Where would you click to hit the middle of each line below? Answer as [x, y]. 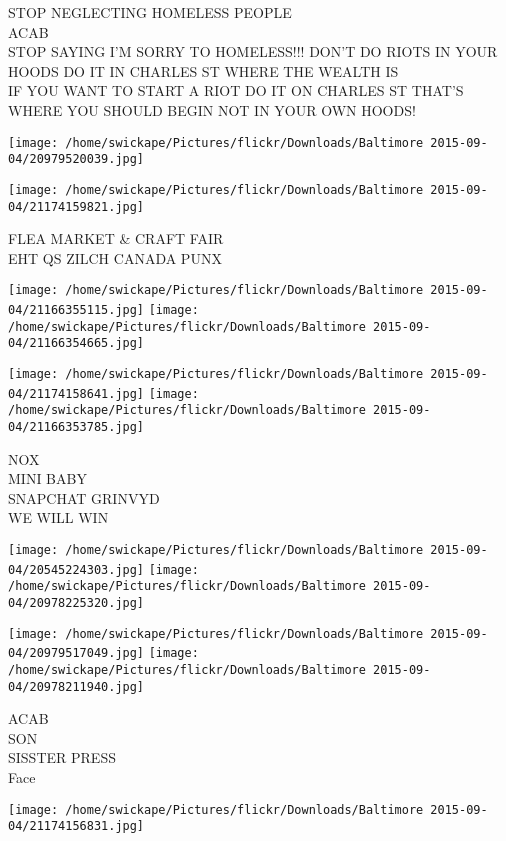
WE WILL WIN [58, 517]
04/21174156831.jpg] [76, 826]
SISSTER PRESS [62, 757]
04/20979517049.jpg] [76, 653]
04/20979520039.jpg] [76, 159]
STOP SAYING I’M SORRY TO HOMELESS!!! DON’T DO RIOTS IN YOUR [253, 51]
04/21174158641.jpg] [76, 393]
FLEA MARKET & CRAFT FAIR [116, 238]
